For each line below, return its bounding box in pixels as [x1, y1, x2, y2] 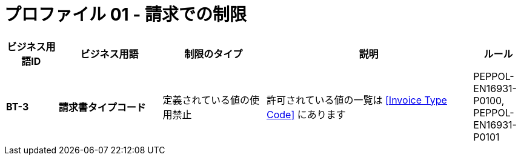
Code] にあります [266, 108, 346, 121]
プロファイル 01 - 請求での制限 [4, 4, 247, 25]
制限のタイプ [184, 47, 243, 60]
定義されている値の [162, 93, 250, 106]
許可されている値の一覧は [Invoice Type [266, 93, 447, 106]
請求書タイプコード [58, 101, 146, 113]
